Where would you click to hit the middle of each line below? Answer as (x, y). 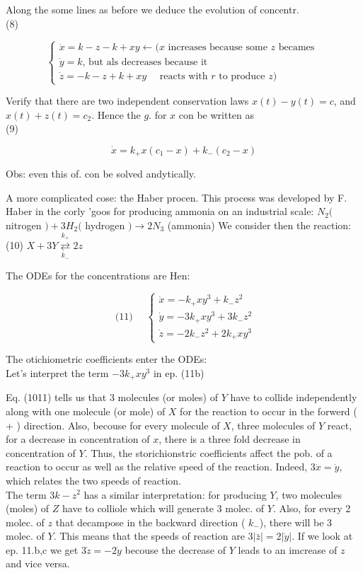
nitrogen (24, 225)
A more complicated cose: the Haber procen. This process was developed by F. (177, 197)
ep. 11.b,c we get (42, 549)
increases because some (218, 48)
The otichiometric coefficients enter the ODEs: (106, 359)
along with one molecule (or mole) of (86, 411)
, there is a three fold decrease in (230, 439)
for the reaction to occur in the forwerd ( (269, 411)
